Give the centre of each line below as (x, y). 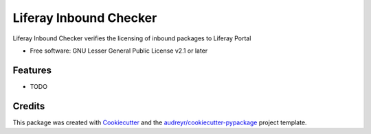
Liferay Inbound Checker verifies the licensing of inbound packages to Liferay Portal (132, 38)
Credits (29, 106)
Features (32, 70)
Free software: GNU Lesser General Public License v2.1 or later (119, 51)
